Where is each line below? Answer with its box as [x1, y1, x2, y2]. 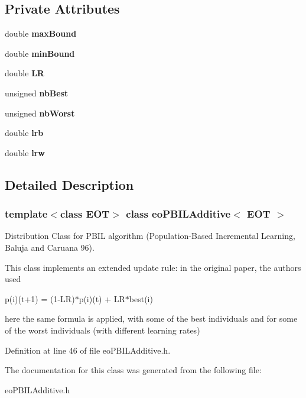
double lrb [5, 127, 44, 139]
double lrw [5, 146, 45, 158]
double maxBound [5, 27, 77, 40]
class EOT [60, 206, 110, 221]
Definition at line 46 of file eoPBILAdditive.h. [5, 344, 171, 356]
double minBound [5, 47, 75, 59]
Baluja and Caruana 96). [5, 241, 95, 253]
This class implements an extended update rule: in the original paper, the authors [5, 261, 301, 273]
